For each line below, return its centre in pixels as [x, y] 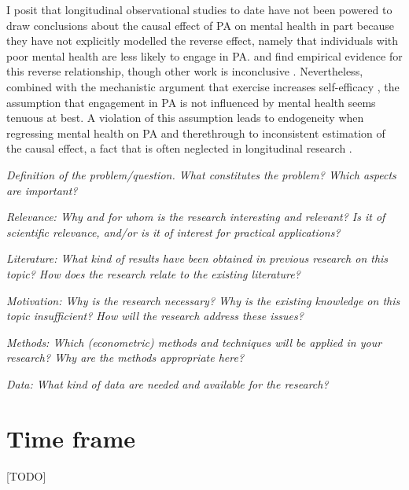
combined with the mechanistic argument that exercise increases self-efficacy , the [203, 86]
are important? [42, 190]
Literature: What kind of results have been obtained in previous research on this [197, 258]
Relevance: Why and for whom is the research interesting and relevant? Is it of [196, 217]
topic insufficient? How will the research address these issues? [155, 316]
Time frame [71, 438]
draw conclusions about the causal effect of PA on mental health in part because [200, 25]
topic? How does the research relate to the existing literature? [153, 273]
